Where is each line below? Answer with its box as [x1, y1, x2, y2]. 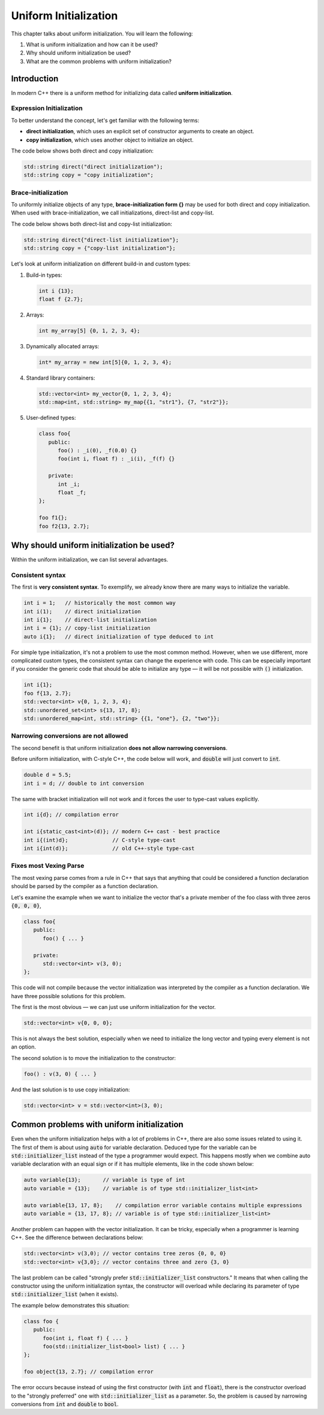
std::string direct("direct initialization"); [23, 163, 163, 170]
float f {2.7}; [38, 295, 83, 303]
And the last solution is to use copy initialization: [11, 1086, 130, 1093]
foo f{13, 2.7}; [23, 689, 72, 697]
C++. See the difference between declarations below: [11, 1234, 144, 1241]
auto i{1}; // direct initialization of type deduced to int [23, 633, 214, 640]
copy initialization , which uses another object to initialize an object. [26, 136, 194, 144]
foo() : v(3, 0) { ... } [23, 1070, 97, 1077]
